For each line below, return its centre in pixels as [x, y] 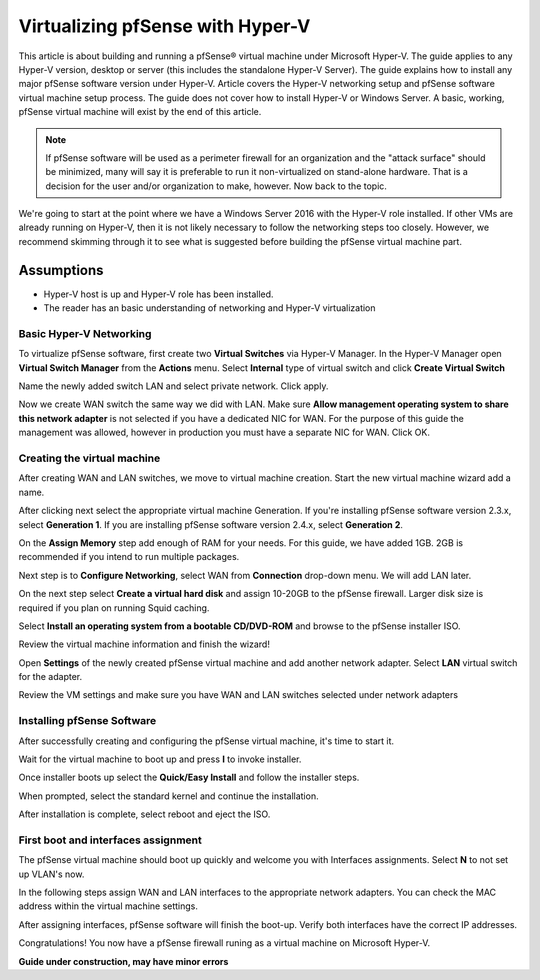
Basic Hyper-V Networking [85, 333]
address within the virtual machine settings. [108, 906]
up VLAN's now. [51, 874]
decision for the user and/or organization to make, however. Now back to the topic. [216, 186]
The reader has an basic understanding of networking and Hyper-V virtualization [209, 308]
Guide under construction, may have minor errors [123, 961]
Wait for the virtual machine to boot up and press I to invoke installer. [160, 759]
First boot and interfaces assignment [110, 840]
